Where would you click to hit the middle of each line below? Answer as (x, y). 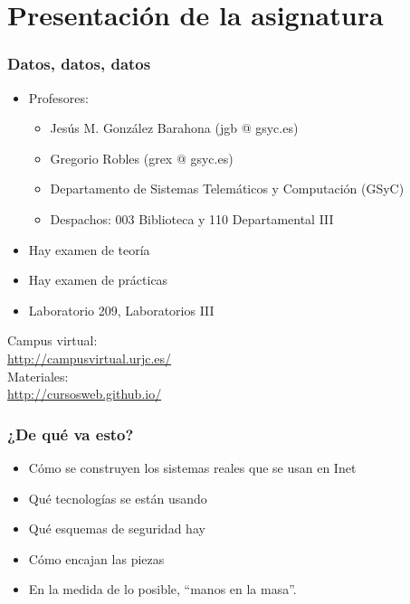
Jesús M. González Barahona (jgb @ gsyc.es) (174, 128)
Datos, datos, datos (79, 64)
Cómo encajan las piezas (96, 558)
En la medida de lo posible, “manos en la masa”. (162, 589)
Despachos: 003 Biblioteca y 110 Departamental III (192, 218)
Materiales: (38, 376)
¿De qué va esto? (71, 434)
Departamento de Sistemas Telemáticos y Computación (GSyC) (227, 189)
